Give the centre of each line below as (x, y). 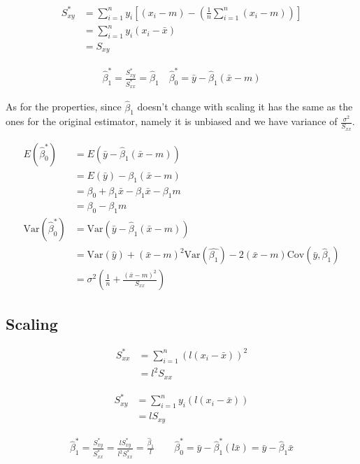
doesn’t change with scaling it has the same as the (245, 107)
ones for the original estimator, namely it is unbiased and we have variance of (172, 121)
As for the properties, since (64, 107)
